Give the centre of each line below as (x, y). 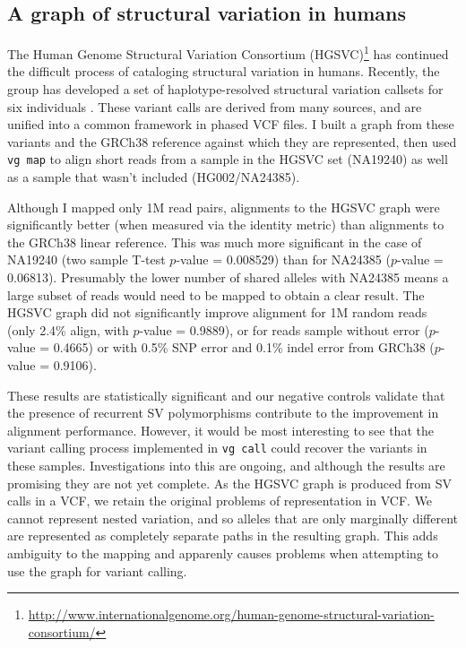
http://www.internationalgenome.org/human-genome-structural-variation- (231, 614)
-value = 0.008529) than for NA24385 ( (283, 259)
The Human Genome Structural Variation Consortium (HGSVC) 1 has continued (228, 52)
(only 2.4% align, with (68, 329)
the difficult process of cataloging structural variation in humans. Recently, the (224, 71)
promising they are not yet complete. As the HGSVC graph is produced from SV (229, 483)
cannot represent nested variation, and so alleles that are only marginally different (233, 518)
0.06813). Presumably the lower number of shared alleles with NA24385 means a (228, 277)
